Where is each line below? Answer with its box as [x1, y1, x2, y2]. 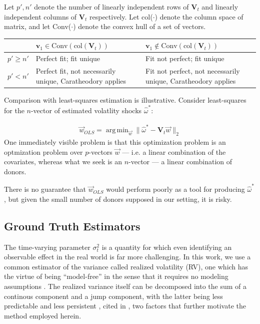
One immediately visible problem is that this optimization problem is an [4, 137, 226, 147]
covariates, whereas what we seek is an [4, 156, 122, 167]
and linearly [201, 2, 238, 12]
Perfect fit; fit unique [35, 53, 100, 64]
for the [4, 105, 24, 115]
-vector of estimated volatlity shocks [30, 105, 142, 115]
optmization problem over [4, 146, 83, 157]
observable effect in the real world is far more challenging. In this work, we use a [4, 251, 251, 262]
